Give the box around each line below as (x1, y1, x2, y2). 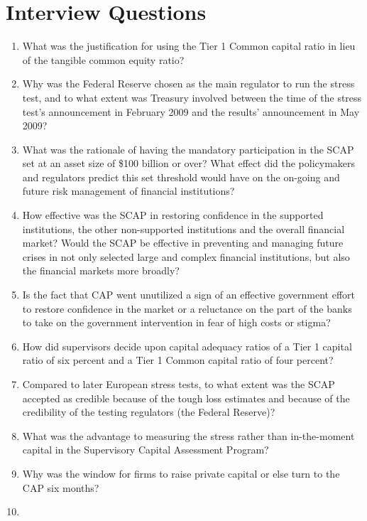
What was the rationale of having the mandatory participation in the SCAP (22, 141, 354, 156)
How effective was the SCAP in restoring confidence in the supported (22, 208, 324, 222)
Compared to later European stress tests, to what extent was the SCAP (22, 377, 335, 391)
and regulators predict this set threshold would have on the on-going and (22, 169, 340, 184)
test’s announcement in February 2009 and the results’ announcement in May (22, 104, 360, 119)
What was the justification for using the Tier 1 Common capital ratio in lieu (22, 38, 356, 53)
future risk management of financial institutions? (22, 183, 235, 198)
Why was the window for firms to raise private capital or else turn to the (22, 466, 340, 480)
